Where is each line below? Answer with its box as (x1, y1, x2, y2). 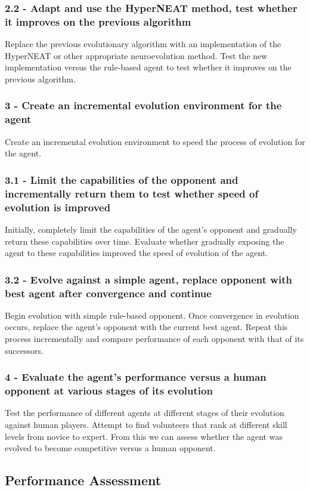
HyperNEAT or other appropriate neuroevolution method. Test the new (5, 49, 268, 61)
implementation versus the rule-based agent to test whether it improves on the (5, 61, 292, 73)
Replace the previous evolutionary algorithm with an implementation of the (5, 38, 281, 50)
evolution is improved (5, 199, 111, 214)
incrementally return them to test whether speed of (5, 186, 259, 201)
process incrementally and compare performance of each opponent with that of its (5, 332, 304, 345)
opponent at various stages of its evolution (5, 383, 213, 398)
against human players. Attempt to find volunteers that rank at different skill (5, 418, 287, 430)
